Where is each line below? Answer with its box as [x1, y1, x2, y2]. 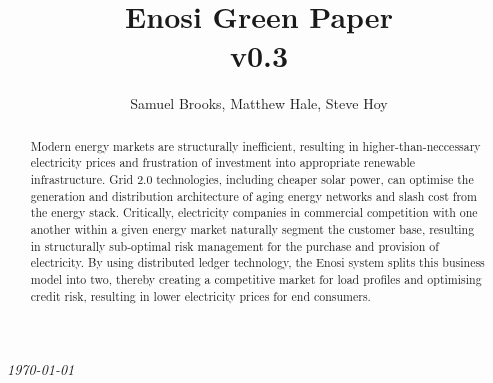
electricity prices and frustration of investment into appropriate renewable [30, 154, 416, 171]
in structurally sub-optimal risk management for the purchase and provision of [30, 237, 439, 254]
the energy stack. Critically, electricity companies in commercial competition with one [30, 204, 478, 221]
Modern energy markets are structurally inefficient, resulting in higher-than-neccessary [30, 137, 481, 154]
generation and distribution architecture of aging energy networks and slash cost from [30, 187, 477, 204]
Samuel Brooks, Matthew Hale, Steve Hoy [130, 93, 388, 114]
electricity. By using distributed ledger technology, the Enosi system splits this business [30, 254, 485, 271]
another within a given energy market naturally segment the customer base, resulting [30, 220, 475, 237]
